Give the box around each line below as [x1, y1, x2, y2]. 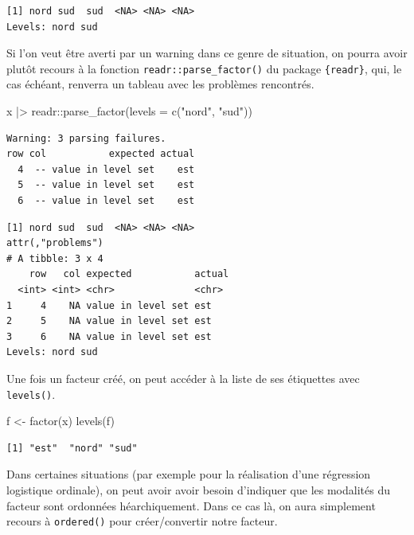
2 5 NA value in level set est [6, 315, 212, 327]
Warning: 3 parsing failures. [6, 132, 166, 144]
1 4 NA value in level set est [6, 299, 212, 311]
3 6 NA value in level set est [6, 330, 212, 342]
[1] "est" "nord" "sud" [6, 442, 138, 454]
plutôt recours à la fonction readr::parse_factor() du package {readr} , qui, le [6, 60, 402, 76]
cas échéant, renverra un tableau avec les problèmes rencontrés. [6, 76, 314, 92]
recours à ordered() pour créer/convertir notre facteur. [6, 513, 278, 529]
